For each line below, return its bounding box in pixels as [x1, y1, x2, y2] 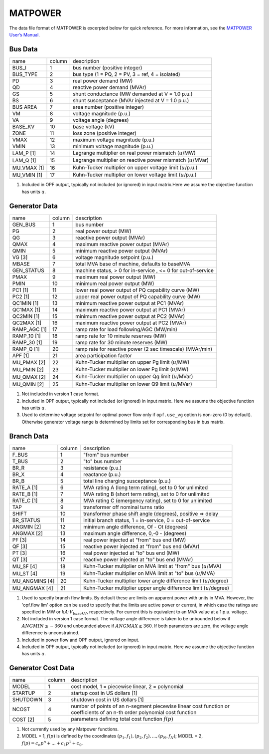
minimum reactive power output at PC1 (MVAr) [75, 299, 184, 306]
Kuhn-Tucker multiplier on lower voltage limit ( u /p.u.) [72, 171, 197, 178]
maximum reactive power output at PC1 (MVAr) [75, 306, 185, 313]
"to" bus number [83, 458, 122, 465]
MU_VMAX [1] [12, 164, 44, 171]
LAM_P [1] [12, 150, 36, 157]
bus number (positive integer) [72, 64, 142, 71]
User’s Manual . [9, 31, 40, 37]
